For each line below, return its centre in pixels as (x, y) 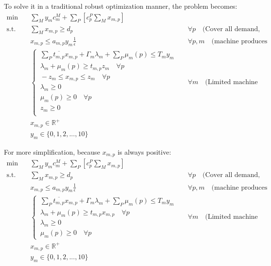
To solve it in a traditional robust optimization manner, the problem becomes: (121, 6)
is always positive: (144, 151)
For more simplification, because (52, 151)
